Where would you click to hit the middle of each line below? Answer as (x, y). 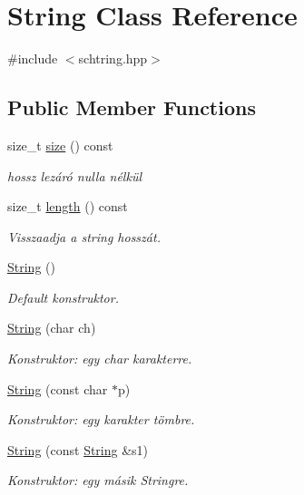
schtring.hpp (113, 58)
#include (33, 58)
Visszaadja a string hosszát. (84, 236)
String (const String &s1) (78, 449)
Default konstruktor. (63, 297)
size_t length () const (68, 206)
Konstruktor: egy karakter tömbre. (101, 419)
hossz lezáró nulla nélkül (74, 175)
